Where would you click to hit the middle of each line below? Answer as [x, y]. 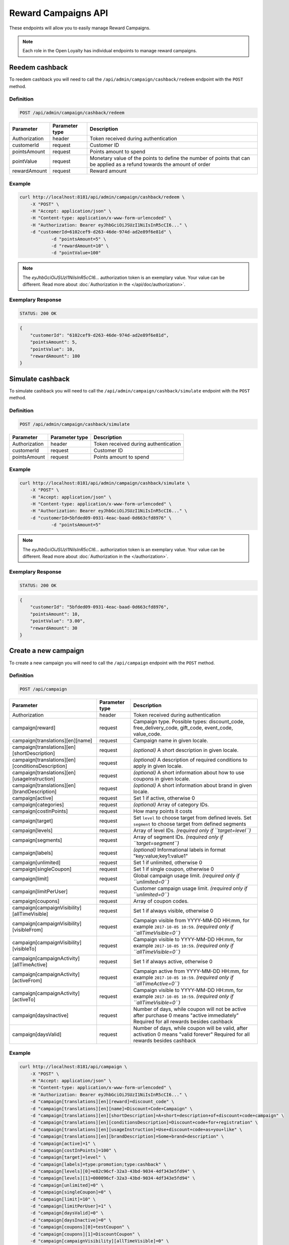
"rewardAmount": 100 [55, 356]
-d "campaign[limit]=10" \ [63, 1199]
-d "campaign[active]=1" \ [63, 1143]
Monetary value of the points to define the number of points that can [170, 158]
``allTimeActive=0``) [156, 984]
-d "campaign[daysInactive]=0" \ [71, 1220]
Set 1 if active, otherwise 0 [164, 798]
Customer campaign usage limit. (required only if [190, 888]
